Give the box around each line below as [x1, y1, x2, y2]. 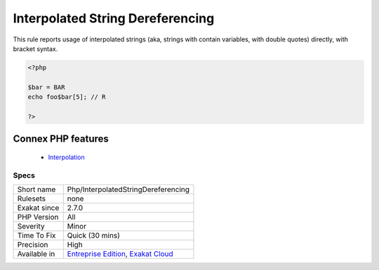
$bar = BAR [27, 83, 65, 91]
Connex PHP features [13, 133, 109, 145]
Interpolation [48, 153, 85, 161]
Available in [17, 249, 55, 259]
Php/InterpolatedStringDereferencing [67, 184, 189, 194]
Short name [17, 184, 56, 194]
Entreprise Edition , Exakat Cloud [67, 249, 173, 259]
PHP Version [17, 212, 59, 222]
